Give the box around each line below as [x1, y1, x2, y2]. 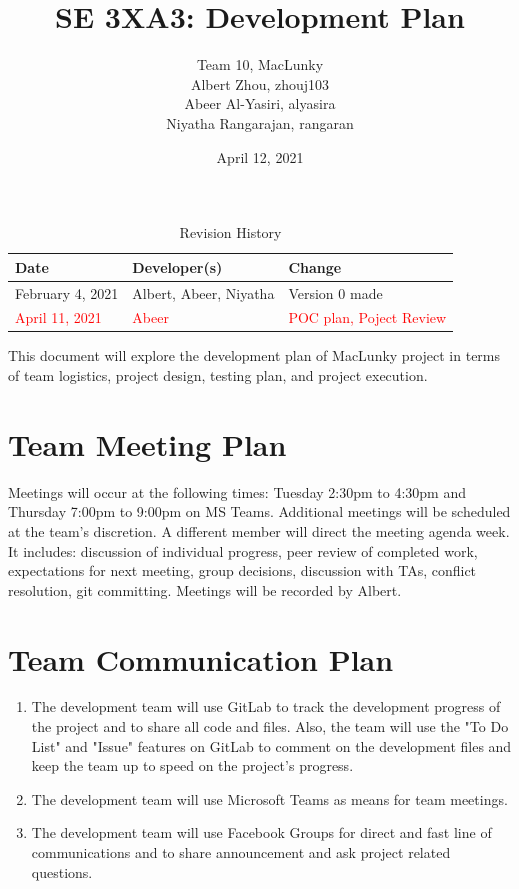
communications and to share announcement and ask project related [31, 842, 451, 863]
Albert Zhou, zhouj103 [190, 73, 330, 94]
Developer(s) [132, 256, 223, 277]
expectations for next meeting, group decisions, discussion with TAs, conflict [8, 560, 477, 581]
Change [288, 256, 342, 277]
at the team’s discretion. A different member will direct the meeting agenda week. [8, 520, 510, 541]
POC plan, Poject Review [288, 307, 447, 328]
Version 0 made [288, 282, 383, 303]
